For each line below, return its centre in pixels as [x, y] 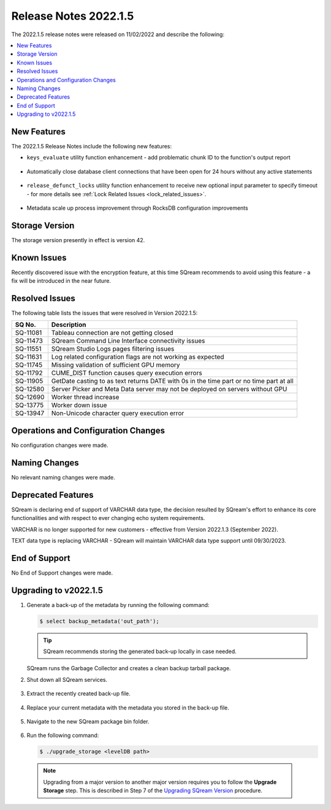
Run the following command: [63, 735]
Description [69, 325]
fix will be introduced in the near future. [61, 281]
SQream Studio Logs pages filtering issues [113, 349]
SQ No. [25, 325]
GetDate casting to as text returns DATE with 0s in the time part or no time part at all [172, 381]
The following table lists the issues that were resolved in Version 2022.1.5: [105, 313]
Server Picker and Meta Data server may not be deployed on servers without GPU [169, 389]
